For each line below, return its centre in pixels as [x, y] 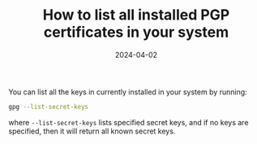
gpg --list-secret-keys [49, 107]
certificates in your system [136, 32]
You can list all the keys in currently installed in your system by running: [128, 92]
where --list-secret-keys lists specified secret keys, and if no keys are [128, 122]
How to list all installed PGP [136, 15]
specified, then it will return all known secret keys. [92, 131]
